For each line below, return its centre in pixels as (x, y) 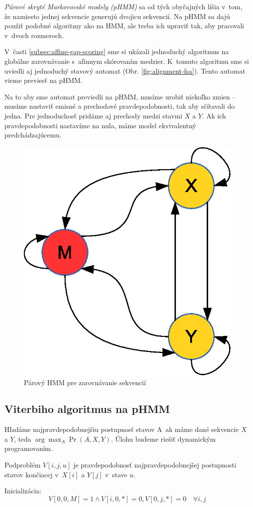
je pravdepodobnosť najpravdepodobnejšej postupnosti (155, 464)
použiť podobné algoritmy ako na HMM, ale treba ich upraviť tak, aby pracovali (124, 26)
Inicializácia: (23, 491)
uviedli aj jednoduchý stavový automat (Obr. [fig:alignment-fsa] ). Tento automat (125, 70)
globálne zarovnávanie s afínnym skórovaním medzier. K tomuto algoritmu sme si (127, 61)
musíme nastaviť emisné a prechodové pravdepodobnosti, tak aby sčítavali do (120, 106)
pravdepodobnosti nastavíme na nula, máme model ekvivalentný (100, 125)
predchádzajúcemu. (33, 135)
